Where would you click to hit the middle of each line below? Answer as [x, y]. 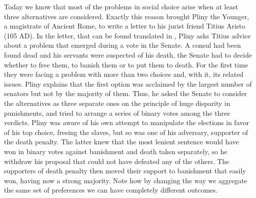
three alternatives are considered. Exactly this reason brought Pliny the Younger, [127, 16]
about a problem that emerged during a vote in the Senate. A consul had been [123, 45]
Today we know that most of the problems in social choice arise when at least [121, 6]
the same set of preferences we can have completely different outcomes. [111, 190]
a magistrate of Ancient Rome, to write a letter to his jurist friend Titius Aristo [125, 26]
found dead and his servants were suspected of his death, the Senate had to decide [128, 54]
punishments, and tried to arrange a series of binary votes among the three [117, 113]
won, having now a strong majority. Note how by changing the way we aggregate [126, 180]
